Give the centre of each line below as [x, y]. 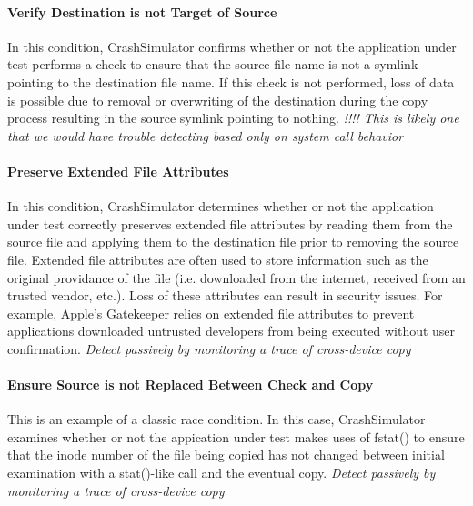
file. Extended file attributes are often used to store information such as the [218, 259]
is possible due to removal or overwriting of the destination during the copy [218, 100]
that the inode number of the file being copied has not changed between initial [226, 455]
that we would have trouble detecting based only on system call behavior [206, 135]
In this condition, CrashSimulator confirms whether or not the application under [232, 46]
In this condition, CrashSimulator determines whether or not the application [221, 206]
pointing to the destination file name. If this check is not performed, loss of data [231, 81]
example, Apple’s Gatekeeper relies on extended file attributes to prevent [211, 313]
